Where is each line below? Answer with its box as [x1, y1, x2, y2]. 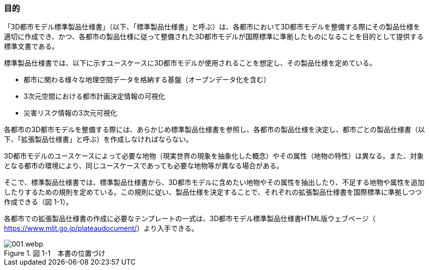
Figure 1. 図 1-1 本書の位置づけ [4, 249, 106, 258]
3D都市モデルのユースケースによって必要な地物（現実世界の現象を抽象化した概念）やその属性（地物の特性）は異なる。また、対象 [4, 152, 424, 160]
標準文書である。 [4, 42, 59, 51]
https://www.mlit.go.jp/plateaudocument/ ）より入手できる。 [4, 224, 199, 233]
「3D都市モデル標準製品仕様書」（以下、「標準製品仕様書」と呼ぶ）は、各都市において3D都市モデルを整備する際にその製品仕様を [4, 22, 420, 31]
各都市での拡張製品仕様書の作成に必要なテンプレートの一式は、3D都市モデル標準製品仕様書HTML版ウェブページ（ [4, 214, 376, 223]
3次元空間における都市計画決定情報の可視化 [24, 92, 165, 101]
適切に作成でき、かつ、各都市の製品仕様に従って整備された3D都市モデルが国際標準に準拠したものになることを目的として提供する [4, 32, 424, 41]
